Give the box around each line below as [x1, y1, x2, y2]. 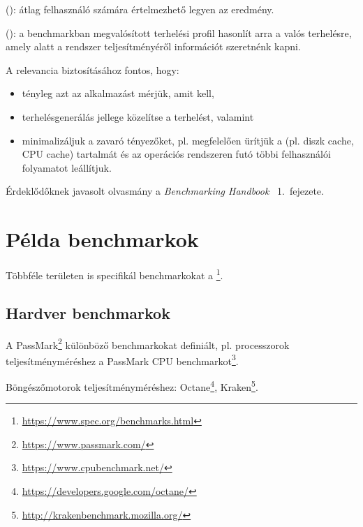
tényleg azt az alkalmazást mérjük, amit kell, [22, 86, 214, 101]
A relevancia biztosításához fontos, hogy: [6, 62, 179, 77]
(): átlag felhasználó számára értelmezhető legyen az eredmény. [6, 2, 274, 16]
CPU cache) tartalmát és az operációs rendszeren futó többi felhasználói [22, 147, 331, 161]
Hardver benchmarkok [6, 302, 170, 323]
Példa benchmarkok [6, 225, 199, 253]
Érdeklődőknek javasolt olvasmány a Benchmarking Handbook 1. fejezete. [6, 184, 324, 198]
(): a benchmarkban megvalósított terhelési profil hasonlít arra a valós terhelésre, [6, 25, 352, 40]
